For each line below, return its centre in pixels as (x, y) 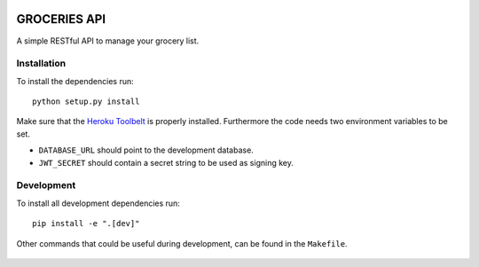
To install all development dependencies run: (98, 203)
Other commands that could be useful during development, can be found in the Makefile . (182, 243)
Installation (41, 64)
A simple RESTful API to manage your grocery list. (108, 41)
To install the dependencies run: (75, 81)
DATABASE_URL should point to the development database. (146, 150)
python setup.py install (86, 102)
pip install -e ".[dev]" (86, 224)
